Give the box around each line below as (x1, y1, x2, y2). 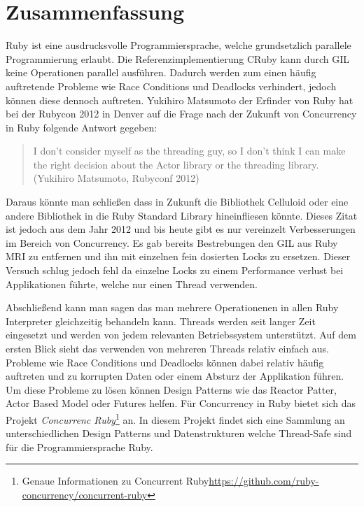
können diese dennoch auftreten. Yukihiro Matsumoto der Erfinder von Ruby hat (6, 92, 353, 107)
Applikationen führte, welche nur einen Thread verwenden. (6, 276, 258, 291)
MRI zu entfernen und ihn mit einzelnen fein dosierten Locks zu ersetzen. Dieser (6, 249, 351, 264)
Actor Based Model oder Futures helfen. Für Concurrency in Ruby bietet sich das (6, 396, 356, 410)
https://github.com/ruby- (209, 473, 319, 488)
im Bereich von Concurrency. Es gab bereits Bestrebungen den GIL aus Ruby (6, 235, 338, 250)
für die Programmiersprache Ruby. (6, 439, 153, 454)
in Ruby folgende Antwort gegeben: (6, 120, 157, 134)
